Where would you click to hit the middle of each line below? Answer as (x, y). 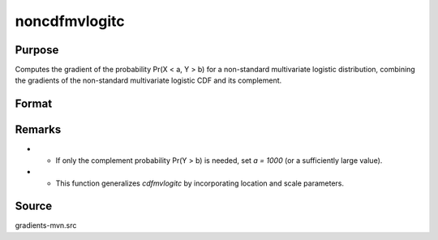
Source (34, 206)
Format (34, 104)
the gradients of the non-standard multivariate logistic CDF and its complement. (148, 80)
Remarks (38, 130)
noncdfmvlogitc (70, 21)
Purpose (37, 50)
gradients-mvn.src (46, 225)
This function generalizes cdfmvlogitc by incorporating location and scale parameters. (200, 183)
